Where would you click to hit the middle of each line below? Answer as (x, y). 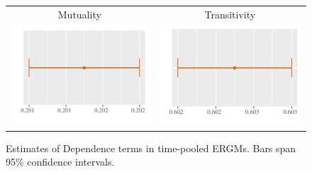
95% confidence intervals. (60, 162)
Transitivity (230, 14)
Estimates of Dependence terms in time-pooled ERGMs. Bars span (151, 148)
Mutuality (79, 14)
